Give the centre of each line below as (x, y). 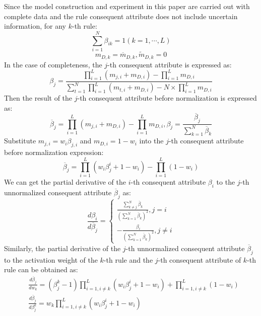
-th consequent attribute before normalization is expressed (167, 98)
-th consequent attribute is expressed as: (170, 64)
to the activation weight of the (51, 259)
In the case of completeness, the (53, 64)
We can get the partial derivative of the (65, 181)
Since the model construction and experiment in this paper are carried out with (127, 6)
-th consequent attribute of (200, 259)
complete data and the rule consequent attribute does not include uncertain (121, 16)
